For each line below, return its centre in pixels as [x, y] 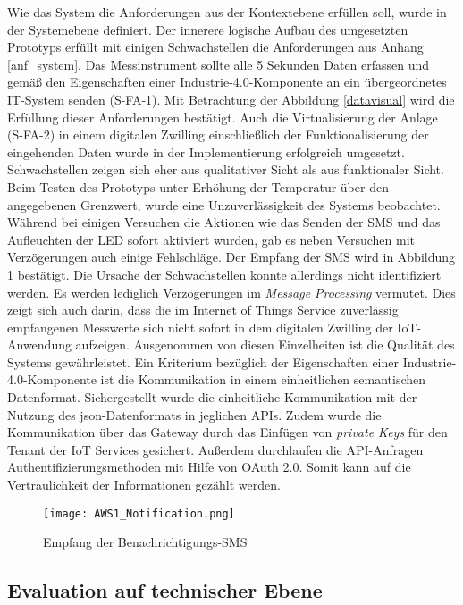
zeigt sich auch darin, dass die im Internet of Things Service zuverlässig [203, 310]
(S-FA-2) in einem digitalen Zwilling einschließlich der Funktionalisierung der [218, 134]
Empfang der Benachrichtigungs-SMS [145, 542]
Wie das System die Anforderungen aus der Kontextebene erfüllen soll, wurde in [227, 12]
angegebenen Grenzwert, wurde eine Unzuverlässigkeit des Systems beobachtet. [224, 204]
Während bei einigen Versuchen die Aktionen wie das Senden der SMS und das [224, 222]
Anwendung [39, 345]
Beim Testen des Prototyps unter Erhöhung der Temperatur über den [198, 186]
